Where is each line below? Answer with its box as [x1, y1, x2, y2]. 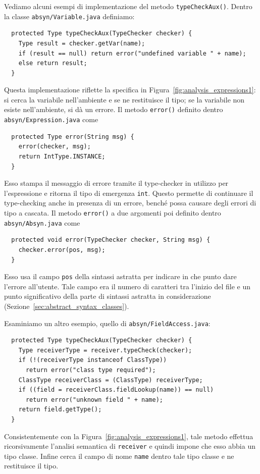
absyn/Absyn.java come [4, 217, 80, 228]
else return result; [18, 60, 87, 67]
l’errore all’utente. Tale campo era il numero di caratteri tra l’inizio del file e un [4, 281, 250, 291]
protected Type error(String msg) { [11, 133, 134, 140]
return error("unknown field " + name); [25, 396, 163, 403]
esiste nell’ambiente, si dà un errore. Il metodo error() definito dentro [4, 104, 223, 115]
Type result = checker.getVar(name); [18, 39, 145, 47]
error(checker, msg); [18, 143, 91, 150]
